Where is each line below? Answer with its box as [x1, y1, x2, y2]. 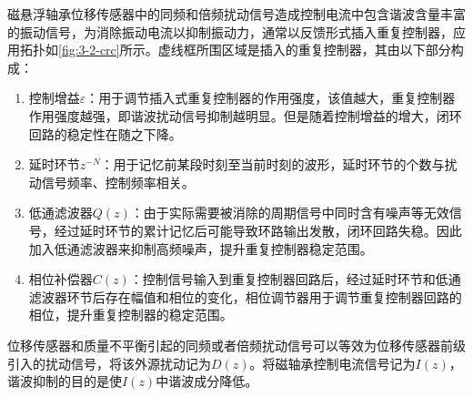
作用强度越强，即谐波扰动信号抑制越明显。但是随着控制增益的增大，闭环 [28, 106, 462, 125]
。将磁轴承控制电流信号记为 [249, 353, 416, 372]
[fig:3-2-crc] [58, 40, 120, 59]
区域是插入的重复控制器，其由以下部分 [221, 40, 451, 59]
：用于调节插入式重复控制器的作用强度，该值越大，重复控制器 [86, 88, 456, 107]
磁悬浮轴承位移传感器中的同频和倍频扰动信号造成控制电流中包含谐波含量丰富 [7, 5, 466, 23]
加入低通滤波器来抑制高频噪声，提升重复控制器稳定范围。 [28, 239, 373, 258]
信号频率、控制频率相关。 [41, 172, 195, 191]
